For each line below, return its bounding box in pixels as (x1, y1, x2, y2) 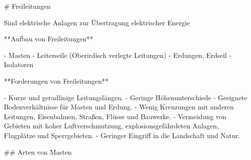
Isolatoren (4, 59, 34, 70)
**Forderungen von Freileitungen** (4, 75, 109, 86)
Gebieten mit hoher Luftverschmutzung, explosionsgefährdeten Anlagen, (4, 121, 219, 131)
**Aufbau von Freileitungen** (4, 34, 93, 44)
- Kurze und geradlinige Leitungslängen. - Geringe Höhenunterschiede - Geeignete (4, 92, 248, 102)
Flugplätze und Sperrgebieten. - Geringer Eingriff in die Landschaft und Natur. (4, 130, 240, 140)
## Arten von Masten (4, 146, 72, 157)
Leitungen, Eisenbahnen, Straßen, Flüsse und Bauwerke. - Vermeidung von (4, 111, 227, 121)
